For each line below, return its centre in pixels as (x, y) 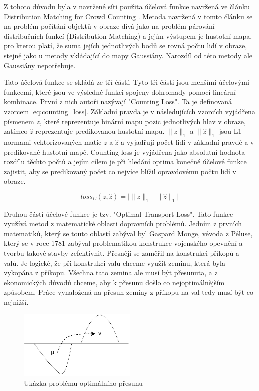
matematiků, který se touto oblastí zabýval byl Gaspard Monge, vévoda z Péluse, (128, 233)
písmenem (19, 121)
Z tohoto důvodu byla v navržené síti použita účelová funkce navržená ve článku (127, 6)
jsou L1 (230, 131)
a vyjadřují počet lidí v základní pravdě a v (187, 142)
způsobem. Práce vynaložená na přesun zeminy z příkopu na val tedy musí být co (129, 292)
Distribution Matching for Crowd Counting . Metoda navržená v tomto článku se (128, 16)
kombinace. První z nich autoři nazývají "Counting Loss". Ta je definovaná (118, 102)
